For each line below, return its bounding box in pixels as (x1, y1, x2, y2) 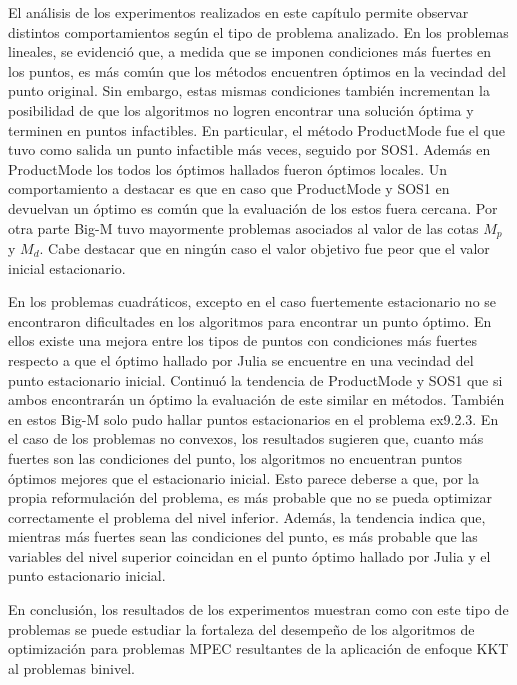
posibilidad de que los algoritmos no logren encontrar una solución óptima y (8, 99, 474, 120)
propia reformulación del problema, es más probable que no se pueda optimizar (8, 487, 492, 508)
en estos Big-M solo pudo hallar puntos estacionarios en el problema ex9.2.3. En (8, 408, 499, 429)
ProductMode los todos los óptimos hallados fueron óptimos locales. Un (8, 158, 448, 179)
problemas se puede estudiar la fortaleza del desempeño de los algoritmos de (8, 618, 475, 639)
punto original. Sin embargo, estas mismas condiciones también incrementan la (8, 80, 490, 101)
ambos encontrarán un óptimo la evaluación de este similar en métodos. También (8, 389, 505, 410)
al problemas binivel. (8, 657, 135, 678)
